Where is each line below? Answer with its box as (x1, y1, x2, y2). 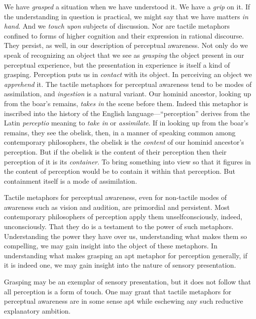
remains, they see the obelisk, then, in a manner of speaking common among (4, 127, 236, 137)
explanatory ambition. (4, 305, 71, 316)
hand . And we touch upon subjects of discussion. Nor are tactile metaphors (4, 21, 230, 31)
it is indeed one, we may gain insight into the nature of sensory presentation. (4, 260, 236, 270)
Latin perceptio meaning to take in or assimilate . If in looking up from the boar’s (4, 118, 249, 128)
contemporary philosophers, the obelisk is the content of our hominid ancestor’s (4, 137, 244, 147)
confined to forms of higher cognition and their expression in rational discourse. (4, 30, 244, 40)
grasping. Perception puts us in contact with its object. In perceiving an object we (4, 69, 252, 80)
